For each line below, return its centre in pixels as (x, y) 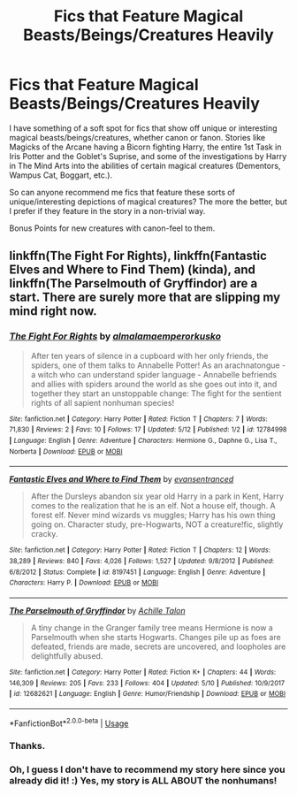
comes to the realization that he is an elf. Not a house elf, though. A (153, 506)
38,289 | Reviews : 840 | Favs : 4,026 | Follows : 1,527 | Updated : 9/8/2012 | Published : (142, 561)
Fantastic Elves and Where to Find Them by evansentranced (122, 479)
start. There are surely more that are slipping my (145, 298)
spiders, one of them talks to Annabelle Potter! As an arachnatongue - (158, 365)
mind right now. (53, 311)
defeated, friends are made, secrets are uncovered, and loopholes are (158, 646)
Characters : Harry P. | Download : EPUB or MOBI (84, 583)
